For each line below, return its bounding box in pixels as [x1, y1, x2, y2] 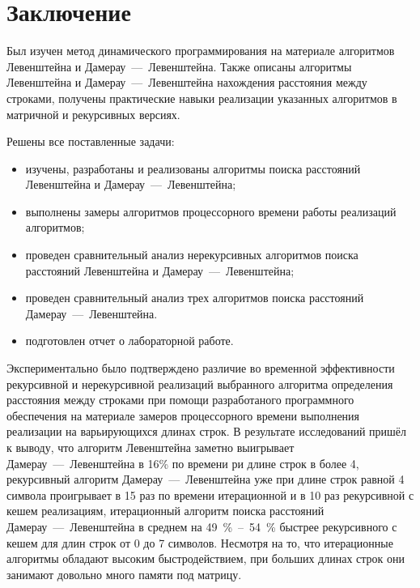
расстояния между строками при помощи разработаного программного [6, 391, 354, 408]
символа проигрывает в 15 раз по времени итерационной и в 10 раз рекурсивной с [6, 486, 414, 503]
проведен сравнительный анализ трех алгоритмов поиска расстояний [25, 289, 364, 306]
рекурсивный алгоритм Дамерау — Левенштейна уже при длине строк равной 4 [6, 471, 405, 488]
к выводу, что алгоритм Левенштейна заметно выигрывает [6, 439, 295, 455]
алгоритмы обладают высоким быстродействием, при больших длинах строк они [6, 550, 405, 567]
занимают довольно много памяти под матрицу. [6, 565, 242, 582]
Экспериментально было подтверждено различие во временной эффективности [6, 360, 395, 377]
